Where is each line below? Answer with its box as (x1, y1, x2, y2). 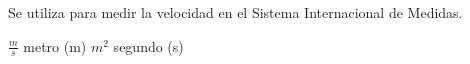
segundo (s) (113, 35, 184, 56)
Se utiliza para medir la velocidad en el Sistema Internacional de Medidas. (8, 2, 463, 22)
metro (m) (23, 35, 87, 56)
